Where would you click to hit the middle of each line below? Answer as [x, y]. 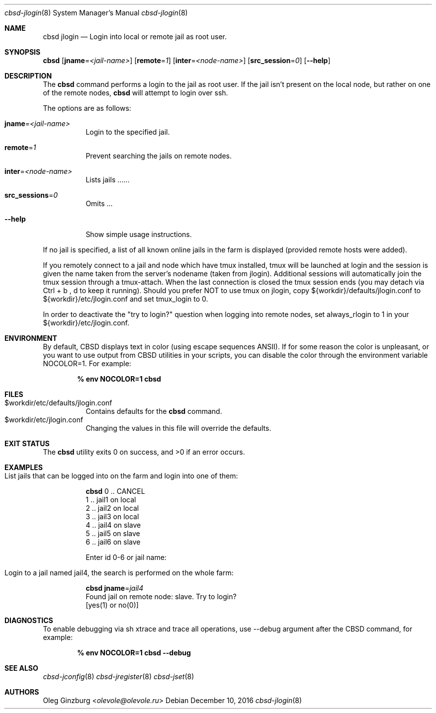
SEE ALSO [21, 668]
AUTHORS [22, 692]
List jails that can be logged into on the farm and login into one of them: [121, 476]
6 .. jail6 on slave [113, 542]
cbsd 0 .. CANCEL [115, 491]
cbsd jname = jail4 [115, 588]
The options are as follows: [87, 108]
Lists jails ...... [108, 180]
